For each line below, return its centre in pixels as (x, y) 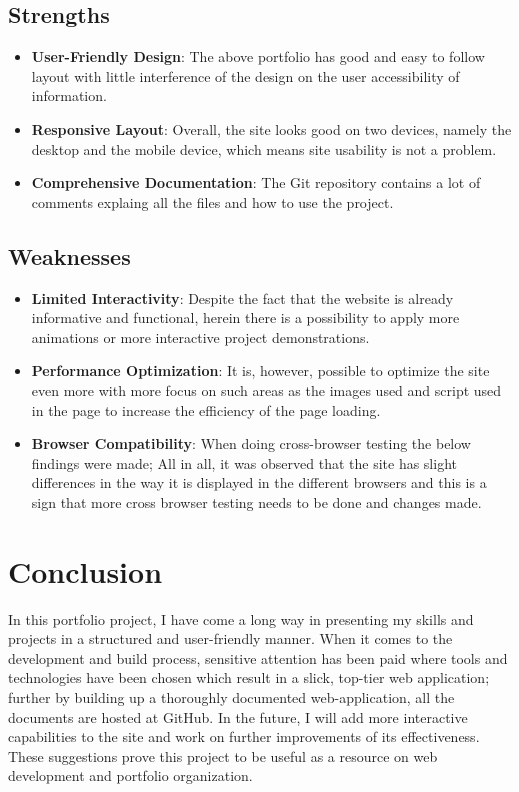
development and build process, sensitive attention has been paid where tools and (258, 657)
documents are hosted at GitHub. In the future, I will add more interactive (238, 716)
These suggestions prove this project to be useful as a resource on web (223, 755)
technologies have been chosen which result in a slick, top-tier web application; (249, 677)
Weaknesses (69, 255)
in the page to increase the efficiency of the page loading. (206, 409)
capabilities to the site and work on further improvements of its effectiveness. (244, 736)
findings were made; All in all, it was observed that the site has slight (244, 462)
